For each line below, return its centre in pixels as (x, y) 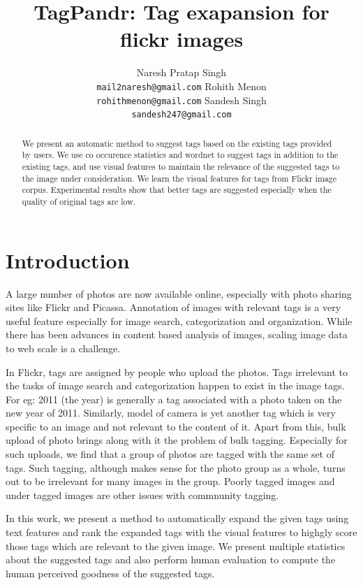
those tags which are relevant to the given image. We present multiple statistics (176, 546)
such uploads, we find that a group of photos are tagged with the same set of (170, 454)
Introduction (68, 260)
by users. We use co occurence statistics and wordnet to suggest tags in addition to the (180, 155)
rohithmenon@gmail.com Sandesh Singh (181, 100)
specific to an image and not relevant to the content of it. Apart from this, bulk (176, 426)
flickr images (181, 39)
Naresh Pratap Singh (181, 72)
